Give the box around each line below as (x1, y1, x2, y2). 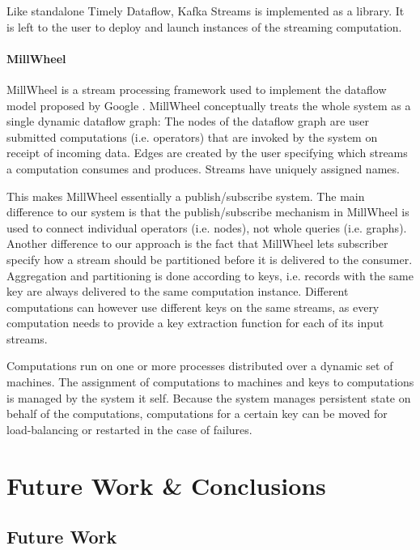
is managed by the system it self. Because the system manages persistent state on (6, 389, 411, 406)
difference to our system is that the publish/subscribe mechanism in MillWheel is (6, 203, 409, 220)
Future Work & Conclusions (6, 468, 326, 501)
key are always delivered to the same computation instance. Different (6, 283, 349, 300)
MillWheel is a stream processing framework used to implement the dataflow (6, 80, 387, 97)
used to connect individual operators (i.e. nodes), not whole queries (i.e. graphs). (6, 219, 407, 236)
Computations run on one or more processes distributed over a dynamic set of (6, 357, 393, 374)
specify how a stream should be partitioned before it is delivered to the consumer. (6, 250, 413, 267)
